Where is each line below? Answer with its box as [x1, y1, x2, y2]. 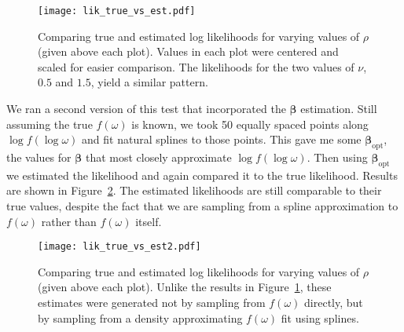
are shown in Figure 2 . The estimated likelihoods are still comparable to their [6, 182, 382, 199]
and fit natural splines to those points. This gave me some [82, 131, 362, 148]
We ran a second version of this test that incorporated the [6, 100, 286, 117]
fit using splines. [281, 309, 359, 326]
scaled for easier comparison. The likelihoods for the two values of [38, 58, 354, 75]
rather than [41, 213, 97, 229]
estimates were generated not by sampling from [38, 294, 266, 311]
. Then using [307, 149, 368, 166]
